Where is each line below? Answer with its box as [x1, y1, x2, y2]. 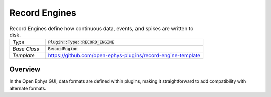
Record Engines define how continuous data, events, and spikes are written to [9, 25, 194, 32]
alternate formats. [9, 85, 46, 91]
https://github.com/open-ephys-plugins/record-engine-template [48, 52, 201, 59]
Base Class [12, 45, 40, 52]
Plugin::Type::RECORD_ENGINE [48, 40, 115, 45]
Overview [9, 65, 41, 74]
